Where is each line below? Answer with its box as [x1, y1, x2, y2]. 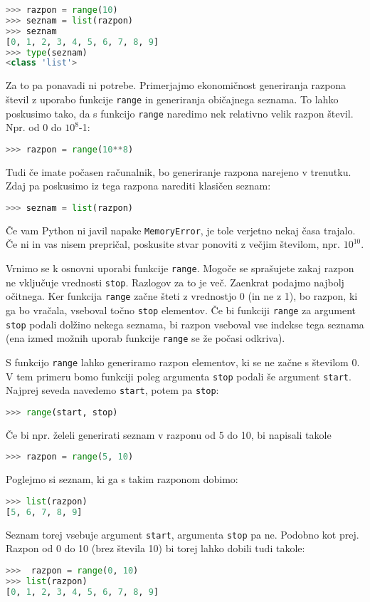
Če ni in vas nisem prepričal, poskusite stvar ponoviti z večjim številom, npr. [6, 237, 340, 251]
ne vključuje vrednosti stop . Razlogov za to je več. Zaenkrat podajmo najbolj [6, 274, 344, 289]
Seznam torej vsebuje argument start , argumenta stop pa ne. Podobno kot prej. [6, 526, 359, 541]
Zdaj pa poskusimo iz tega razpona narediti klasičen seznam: [6, 178, 271, 193]
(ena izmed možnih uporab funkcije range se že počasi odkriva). [6, 331, 285, 346]
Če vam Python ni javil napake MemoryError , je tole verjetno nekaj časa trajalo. [6, 222, 356, 237]
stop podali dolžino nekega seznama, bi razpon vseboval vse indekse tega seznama [6, 316, 364, 331]
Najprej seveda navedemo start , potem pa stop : [6, 383, 219, 398]
